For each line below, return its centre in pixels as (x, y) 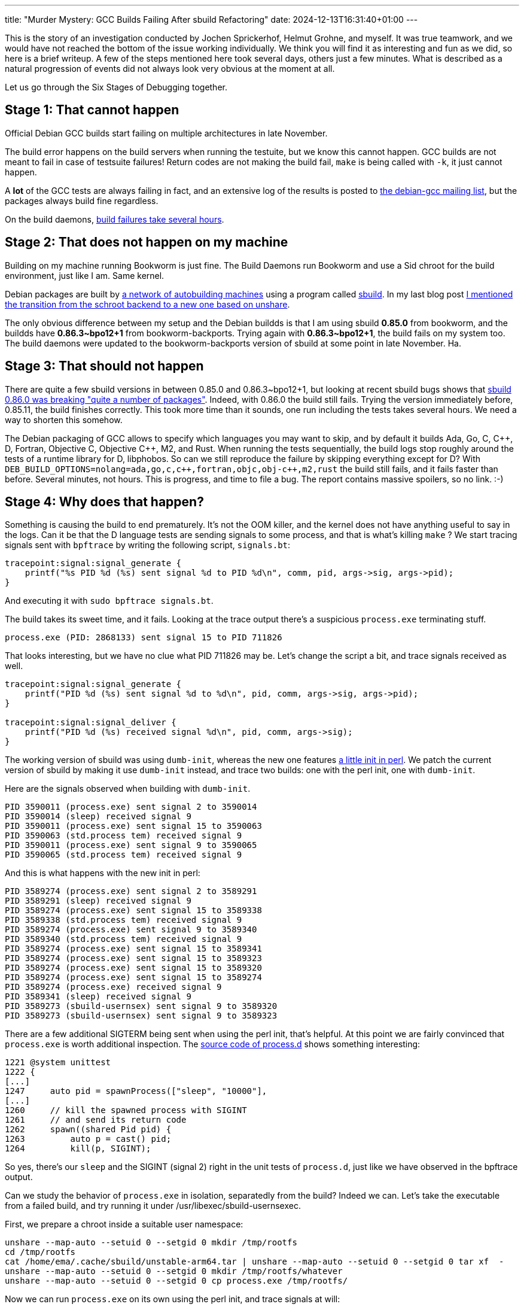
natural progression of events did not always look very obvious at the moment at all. (170, 69)
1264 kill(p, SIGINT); (78, 1149)
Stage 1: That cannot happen (92, 110)
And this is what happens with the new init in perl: (103, 873)
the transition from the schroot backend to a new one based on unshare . (147, 304)
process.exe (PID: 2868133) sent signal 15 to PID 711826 (144, 638)
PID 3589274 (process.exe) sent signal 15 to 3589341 (133, 949)
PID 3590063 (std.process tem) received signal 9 (124, 836)
